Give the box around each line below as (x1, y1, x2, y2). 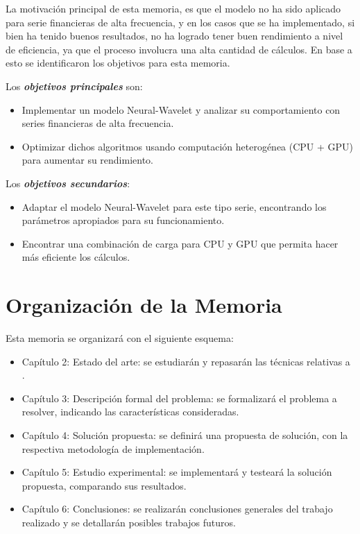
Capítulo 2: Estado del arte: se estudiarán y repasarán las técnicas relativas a (22, 354, 350, 368)
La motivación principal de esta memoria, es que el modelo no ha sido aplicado (6, 1, 341, 15)
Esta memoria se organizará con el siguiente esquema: (6, 331, 234, 345)
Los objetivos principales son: (6, 78, 143, 93)
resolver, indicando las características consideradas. (22, 404, 239, 419)
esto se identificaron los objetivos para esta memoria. (6, 55, 230, 70)
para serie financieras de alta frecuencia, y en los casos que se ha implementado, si (6, 15, 355, 29)
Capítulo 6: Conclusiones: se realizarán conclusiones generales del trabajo (22, 501, 333, 516)
